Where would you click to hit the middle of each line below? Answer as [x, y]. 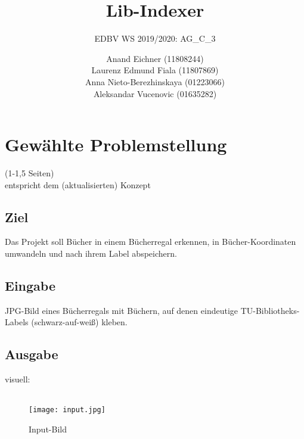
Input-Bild [48, 429]
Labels [17, 322]
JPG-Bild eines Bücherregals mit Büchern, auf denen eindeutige [122, 310]
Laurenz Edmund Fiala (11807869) [155, 70]
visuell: [18, 379]
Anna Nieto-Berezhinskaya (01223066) [155, 81]
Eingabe [30, 285]
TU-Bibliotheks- [270, 310]
